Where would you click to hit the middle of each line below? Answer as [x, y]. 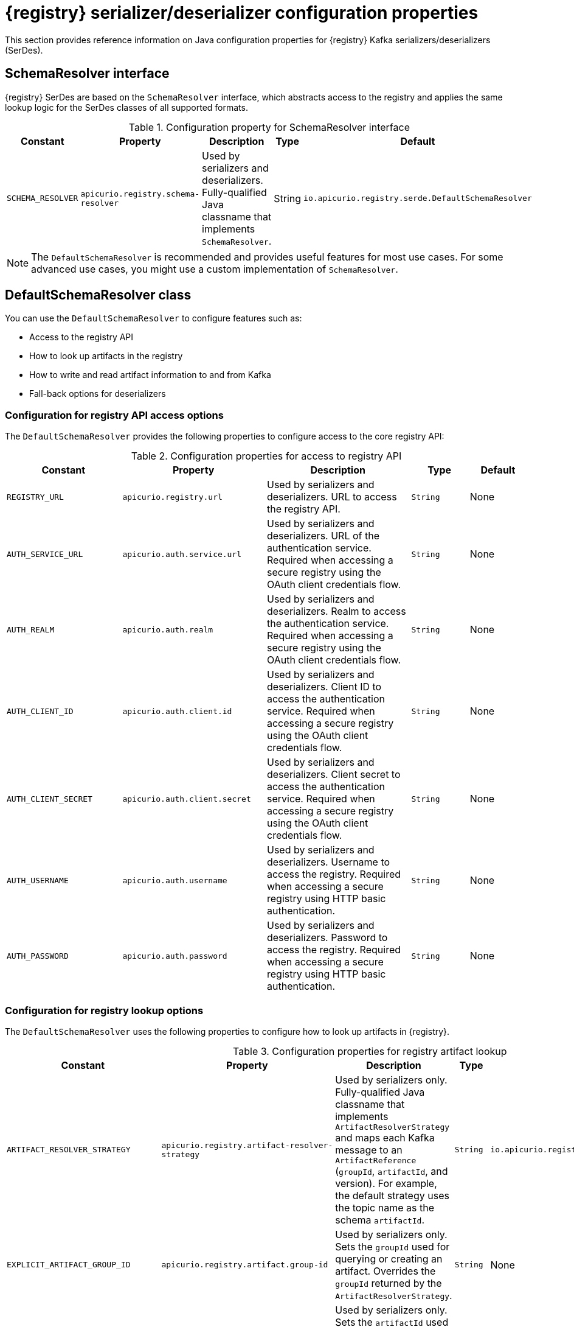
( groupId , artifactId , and [392, 1171]
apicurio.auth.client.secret [187, 799]
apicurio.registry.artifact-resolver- [247, 1145]
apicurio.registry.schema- [140, 194]
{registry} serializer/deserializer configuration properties [242, 13]
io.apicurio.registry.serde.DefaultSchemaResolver [418, 198]
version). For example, [386, 1183]
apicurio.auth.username [175, 880]
